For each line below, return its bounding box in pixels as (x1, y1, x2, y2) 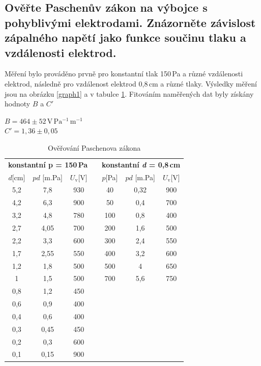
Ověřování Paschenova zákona (47, 142, 141, 153)
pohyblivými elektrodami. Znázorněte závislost (5, 14, 256, 30)
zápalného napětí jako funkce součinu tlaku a (5, 30, 246, 45)
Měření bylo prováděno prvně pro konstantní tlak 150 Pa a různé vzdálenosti (5, 68, 243, 79)
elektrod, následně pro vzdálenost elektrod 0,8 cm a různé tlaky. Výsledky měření (5, 78, 257, 89)
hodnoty (5, 98, 31, 109)
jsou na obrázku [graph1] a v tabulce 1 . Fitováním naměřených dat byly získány (5, 88, 254, 99)
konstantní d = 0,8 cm (102, 159, 181, 170)
